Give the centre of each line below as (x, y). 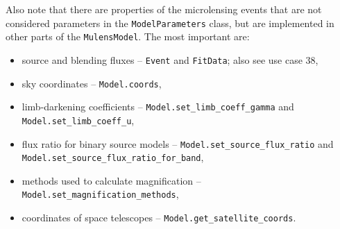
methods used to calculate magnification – (111, 180)
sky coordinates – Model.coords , (92, 83)
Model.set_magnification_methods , (100, 194)
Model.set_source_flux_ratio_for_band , (113, 157)
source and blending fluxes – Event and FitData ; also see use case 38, (170, 59)
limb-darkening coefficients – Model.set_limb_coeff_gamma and (158, 107)
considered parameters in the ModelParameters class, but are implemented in (170, 23)
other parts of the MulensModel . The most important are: (128, 36)
